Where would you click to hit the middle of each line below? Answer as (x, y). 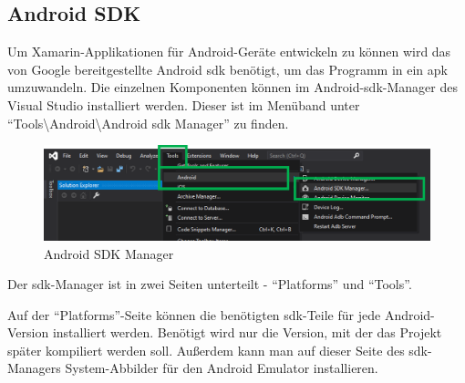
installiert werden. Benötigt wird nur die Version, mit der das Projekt (247, 332)
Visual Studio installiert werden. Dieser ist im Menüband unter (184, 104)
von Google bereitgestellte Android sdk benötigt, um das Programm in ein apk (227, 69)
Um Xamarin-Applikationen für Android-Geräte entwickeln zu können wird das (229, 52)
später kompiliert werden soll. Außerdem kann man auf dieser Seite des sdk (218, 350)
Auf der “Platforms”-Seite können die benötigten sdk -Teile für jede (194, 314)
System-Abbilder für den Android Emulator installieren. (222, 368)
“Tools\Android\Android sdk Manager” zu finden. (148, 123)
